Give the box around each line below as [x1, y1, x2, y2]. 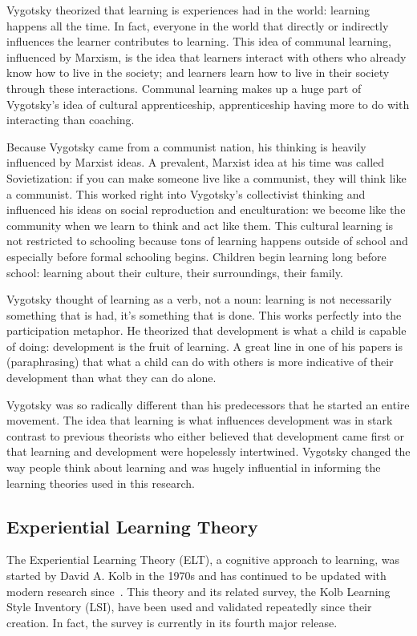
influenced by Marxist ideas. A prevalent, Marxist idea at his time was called [6, 154, 385, 171]
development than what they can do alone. [6, 369, 217, 386]
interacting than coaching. [6, 111, 135, 128]
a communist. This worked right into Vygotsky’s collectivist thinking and [6, 185, 366, 202]
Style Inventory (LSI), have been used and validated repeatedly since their [6, 598, 372, 615]
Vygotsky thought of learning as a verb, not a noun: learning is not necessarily [6, 291, 392, 308]
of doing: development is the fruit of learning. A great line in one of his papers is [6, 337, 403, 354]
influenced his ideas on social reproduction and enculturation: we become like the [6, 201, 406, 218]
